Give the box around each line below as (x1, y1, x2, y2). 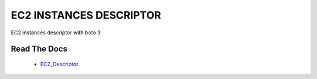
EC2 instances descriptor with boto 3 (11, 29, 101, 36)
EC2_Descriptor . (40, 60, 80, 67)
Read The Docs (11, 44, 68, 54)
